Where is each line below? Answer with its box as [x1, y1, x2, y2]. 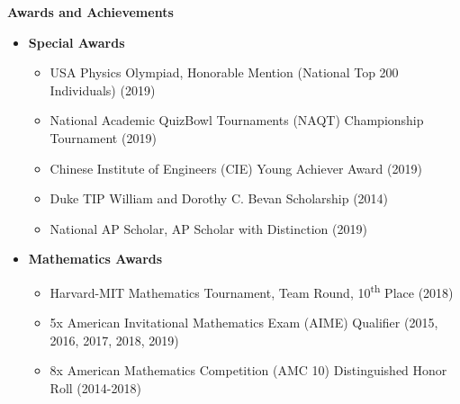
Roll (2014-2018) [50, 378, 141, 397]
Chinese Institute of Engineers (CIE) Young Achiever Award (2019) [50, 158, 422, 177]
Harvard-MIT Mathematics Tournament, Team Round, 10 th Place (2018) [50, 280, 454, 301]
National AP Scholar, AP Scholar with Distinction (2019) [50, 219, 367, 238]
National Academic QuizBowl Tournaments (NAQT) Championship [50, 111, 424, 130]
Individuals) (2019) [50, 80, 156, 99]
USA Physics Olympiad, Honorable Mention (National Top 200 [50, 63, 399, 82]
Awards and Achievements [7, 3, 174, 21]
